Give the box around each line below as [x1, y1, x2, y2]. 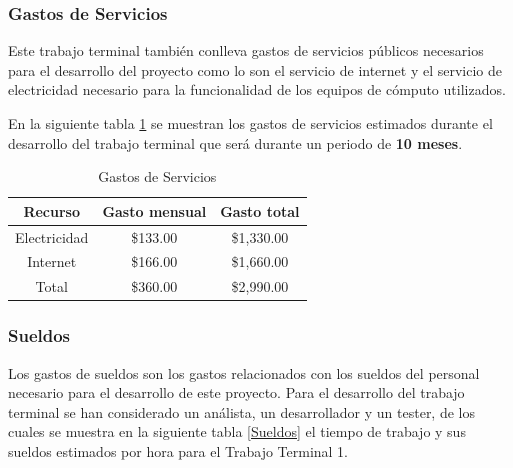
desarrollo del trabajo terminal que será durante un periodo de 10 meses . [8, 132, 463, 153]
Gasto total [220, 200, 300, 221]
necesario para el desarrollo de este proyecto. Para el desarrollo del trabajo [8, 382, 465, 403]
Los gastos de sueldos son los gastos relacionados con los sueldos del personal [8, 362, 480, 383]
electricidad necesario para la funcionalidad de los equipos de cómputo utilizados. [8, 79, 506, 100]
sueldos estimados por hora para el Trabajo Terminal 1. [8, 441, 349, 461]
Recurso [23, 200, 80, 221]
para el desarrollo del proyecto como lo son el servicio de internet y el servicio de [8, 59, 503, 80]
